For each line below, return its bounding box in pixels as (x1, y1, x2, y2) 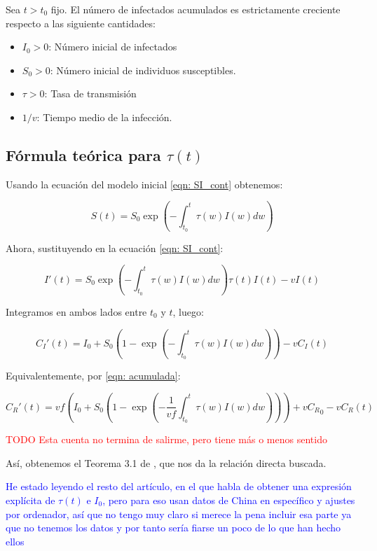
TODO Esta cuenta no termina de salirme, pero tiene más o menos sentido (6, 432, 327, 447)
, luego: (172, 304, 204, 319)
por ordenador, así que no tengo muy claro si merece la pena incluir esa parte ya (6, 506, 352, 521)
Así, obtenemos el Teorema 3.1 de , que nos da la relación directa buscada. (6, 455, 327, 470)
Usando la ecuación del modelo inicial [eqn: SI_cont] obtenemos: (6, 176, 283, 191)
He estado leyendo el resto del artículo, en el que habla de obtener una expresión (6, 479, 352, 494)
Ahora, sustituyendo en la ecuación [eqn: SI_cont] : (6, 240, 224, 255)
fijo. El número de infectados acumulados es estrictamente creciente (50, 2, 341, 16)
